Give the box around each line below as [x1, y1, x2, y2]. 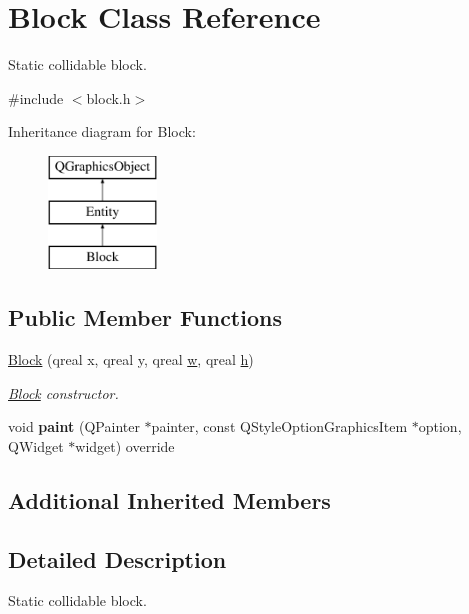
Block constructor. [8, 382, 119, 403]
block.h [86, 87, 131, 108]
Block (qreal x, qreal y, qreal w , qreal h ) [8, 349, 254, 370]
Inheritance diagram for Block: [8, 121, 196, 142]
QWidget [8, 435, 64, 456]
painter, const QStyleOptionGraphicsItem [151, 416, 408, 437]
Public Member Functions [8, 302, 282, 333]
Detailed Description [8, 543, 227, 574]
